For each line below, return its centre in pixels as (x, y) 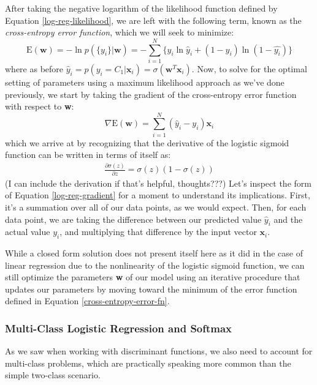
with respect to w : (40, 106)
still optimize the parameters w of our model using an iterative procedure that (153, 277)
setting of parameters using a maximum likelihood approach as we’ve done (145, 82)
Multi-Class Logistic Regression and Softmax (119, 328)
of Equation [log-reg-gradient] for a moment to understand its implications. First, (158, 195)
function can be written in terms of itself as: (88, 155)
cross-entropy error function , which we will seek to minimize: (120, 32)
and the (288, 219)
